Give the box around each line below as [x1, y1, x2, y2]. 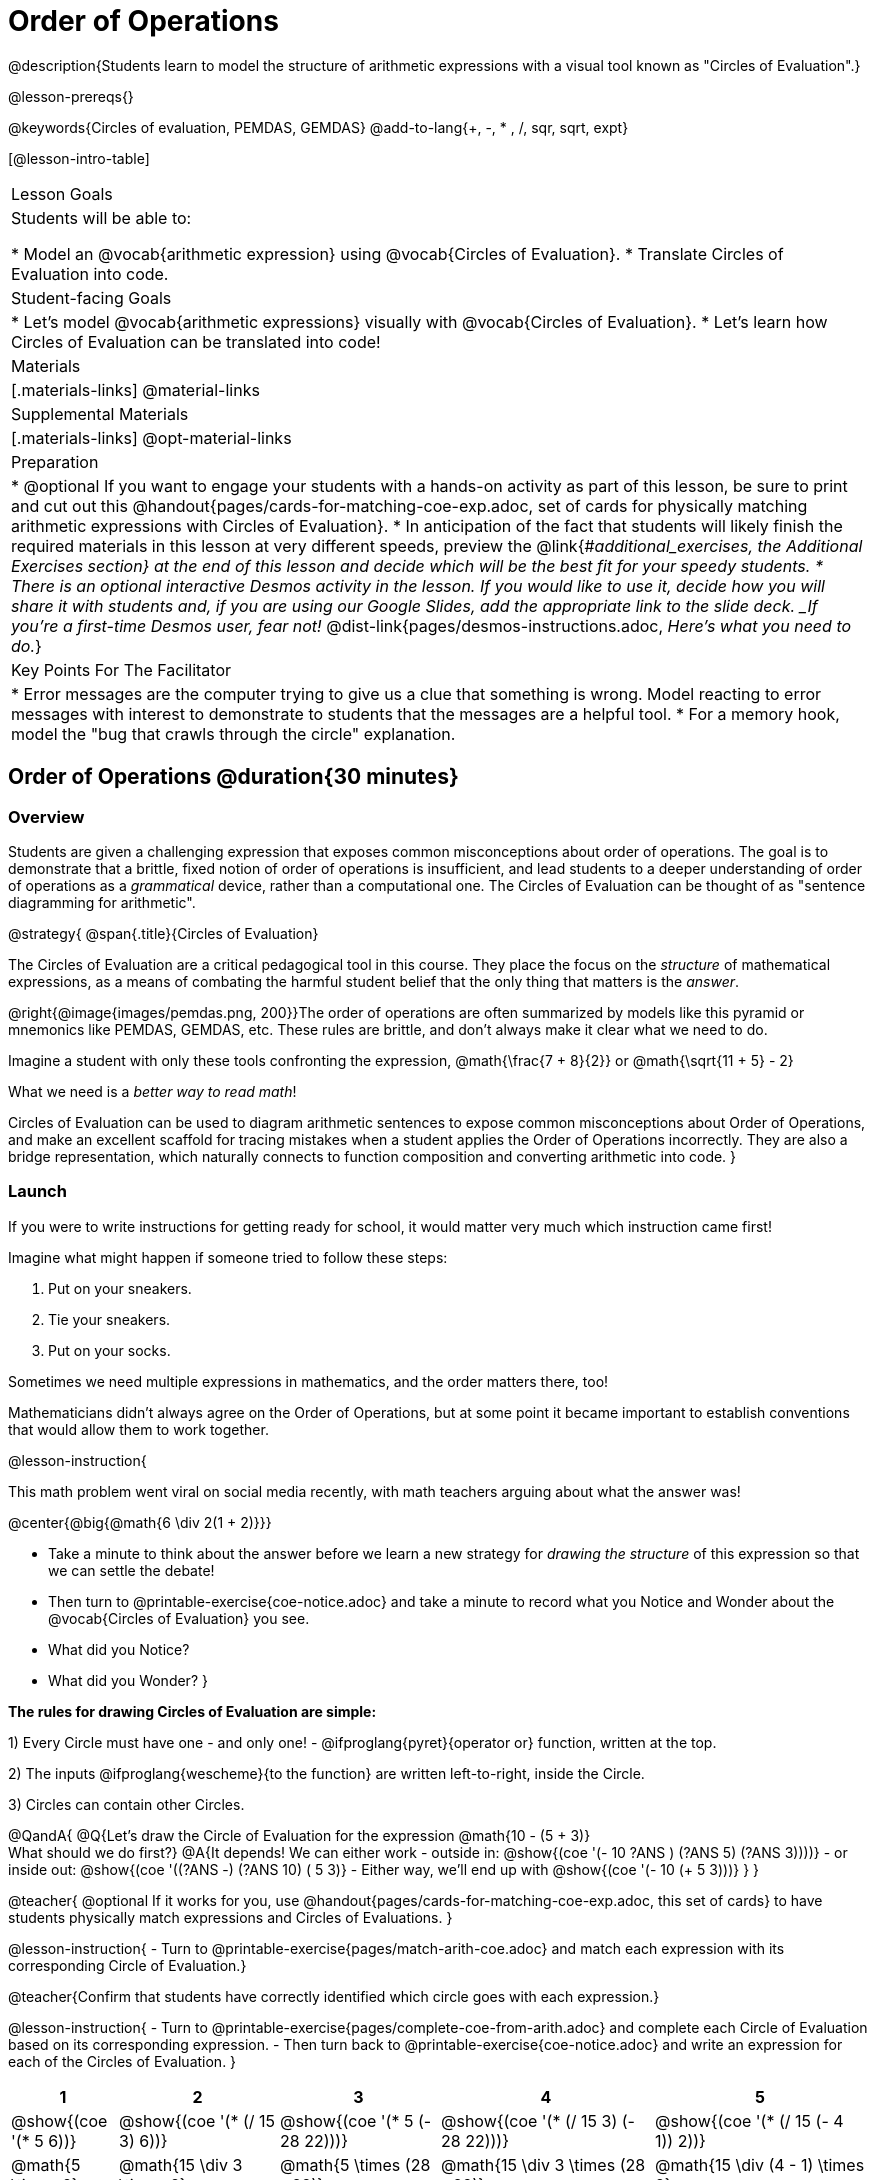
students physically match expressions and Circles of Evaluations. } [8, 1908, 453, 1926]
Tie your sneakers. [48, 1310, 171, 1328]
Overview [8, 806, 85, 827]
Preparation [11, 451, 99, 472]
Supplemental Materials [11, 403, 189, 424]
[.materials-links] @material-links [11, 379, 260, 400]
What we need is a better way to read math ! [8, 1082, 297, 1100]
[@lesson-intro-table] [8, 149, 150, 167]
